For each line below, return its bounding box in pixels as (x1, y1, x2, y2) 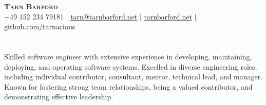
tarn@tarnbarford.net (70, 11, 138, 22)
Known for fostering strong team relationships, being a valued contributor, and (4, 81, 253, 92)
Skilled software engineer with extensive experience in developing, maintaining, (4, 51, 252, 61)
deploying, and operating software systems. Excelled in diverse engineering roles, (4, 61, 257, 72)
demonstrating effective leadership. (4, 91, 113, 102)
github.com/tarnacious (4, 21, 75, 32)
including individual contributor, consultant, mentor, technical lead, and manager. (4, 71, 263, 82)
